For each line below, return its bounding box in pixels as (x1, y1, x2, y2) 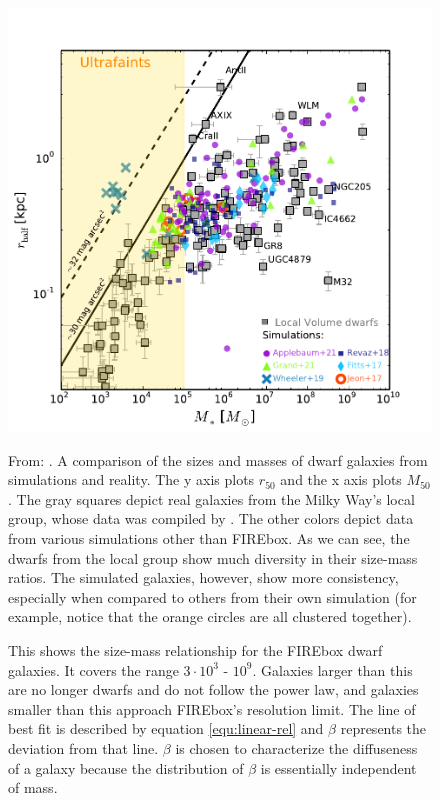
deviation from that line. (8, 737, 159, 758)
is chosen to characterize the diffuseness (175, 737, 418, 758)
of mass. (8, 777, 58, 798)
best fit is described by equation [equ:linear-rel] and (8, 718, 324, 739)
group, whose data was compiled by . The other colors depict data (8, 508, 414, 529)
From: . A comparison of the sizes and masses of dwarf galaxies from (8, 449, 428, 470)
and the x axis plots (280, 469, 402, 490)
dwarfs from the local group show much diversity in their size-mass (8, 547, 418, 568)
